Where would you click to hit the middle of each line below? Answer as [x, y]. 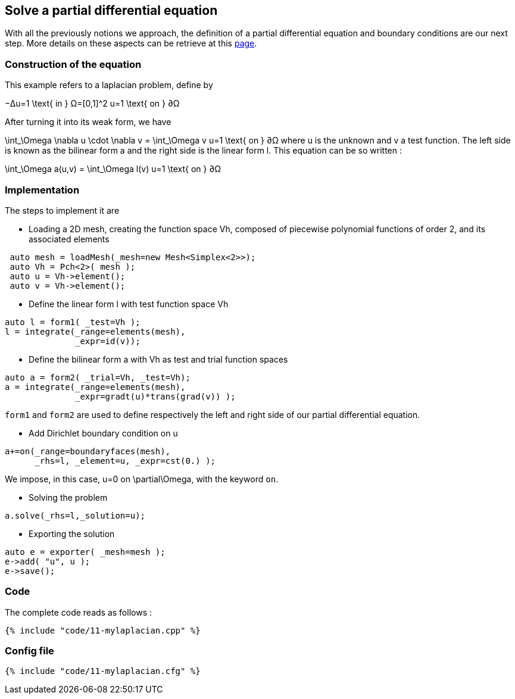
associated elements [69, 239]
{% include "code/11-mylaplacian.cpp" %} [103, 630]
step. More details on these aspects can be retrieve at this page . [131, 43]
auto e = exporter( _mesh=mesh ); [85, 552]
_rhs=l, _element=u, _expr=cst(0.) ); [125, 461]
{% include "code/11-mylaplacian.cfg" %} [103, 671]
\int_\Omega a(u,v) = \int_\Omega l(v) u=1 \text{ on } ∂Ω [113, 169]
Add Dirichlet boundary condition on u [103, 433]
